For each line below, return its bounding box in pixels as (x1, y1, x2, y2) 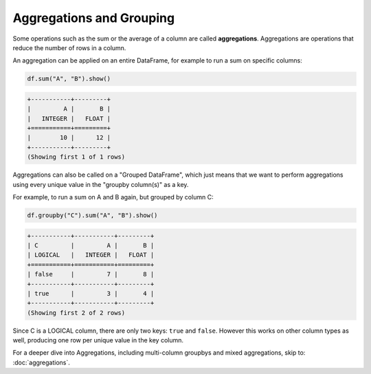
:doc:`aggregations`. (12, 358, 70, 366)
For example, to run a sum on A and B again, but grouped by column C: (12, 193, 214, 201)
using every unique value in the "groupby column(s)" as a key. (12, 180, 189, 188)
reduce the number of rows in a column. (12, 43, 126, 52)
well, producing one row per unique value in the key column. (12, 336, 184, 344)
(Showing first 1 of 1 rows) (27, 153, 126, 161)
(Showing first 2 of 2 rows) (27, 309, 126, 316)
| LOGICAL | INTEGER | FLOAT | (27, 251, 155, 259)
